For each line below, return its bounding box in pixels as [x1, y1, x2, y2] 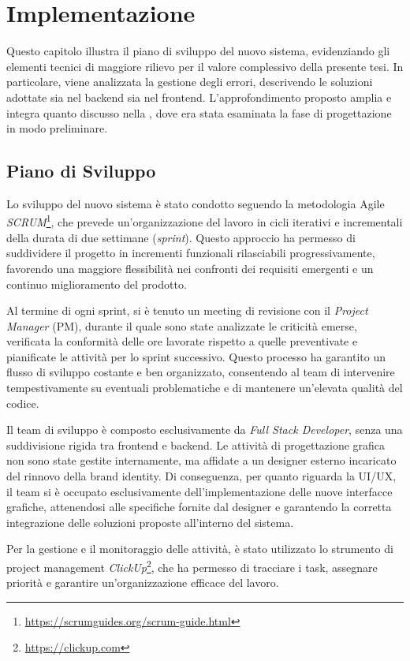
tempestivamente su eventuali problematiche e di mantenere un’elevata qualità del [6, 379, 403, 396]
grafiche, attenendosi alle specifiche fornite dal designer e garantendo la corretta [6, 499, 392, 515]
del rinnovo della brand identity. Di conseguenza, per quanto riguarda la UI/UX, [6, 468, 397, 484]
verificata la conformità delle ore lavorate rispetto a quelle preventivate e [6, 333, 358, 349]
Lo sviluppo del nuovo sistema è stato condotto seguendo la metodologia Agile [6, 195, 385, 211]
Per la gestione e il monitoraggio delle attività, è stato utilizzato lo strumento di [6, 540, 393, 557]
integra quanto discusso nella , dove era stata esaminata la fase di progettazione [6, 104, 392, 121]
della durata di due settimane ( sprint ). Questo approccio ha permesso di [6, 229, 356, 245]
